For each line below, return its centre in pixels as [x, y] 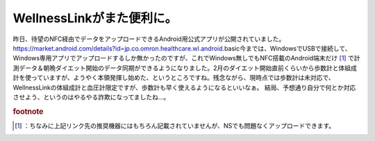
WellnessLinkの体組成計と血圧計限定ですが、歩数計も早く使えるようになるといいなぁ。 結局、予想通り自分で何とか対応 [184, 88]
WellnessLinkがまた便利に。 [95, 18]
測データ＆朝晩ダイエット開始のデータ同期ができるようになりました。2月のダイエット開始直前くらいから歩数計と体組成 [185, 68]
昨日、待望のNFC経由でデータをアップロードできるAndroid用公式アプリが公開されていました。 [149, 39]
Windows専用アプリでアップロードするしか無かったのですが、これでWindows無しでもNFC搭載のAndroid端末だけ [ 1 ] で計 [186, 58]
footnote [28, 111]
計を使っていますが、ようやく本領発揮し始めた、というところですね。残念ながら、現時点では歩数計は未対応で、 [174, 78]
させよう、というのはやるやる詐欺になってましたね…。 [91, 97]
